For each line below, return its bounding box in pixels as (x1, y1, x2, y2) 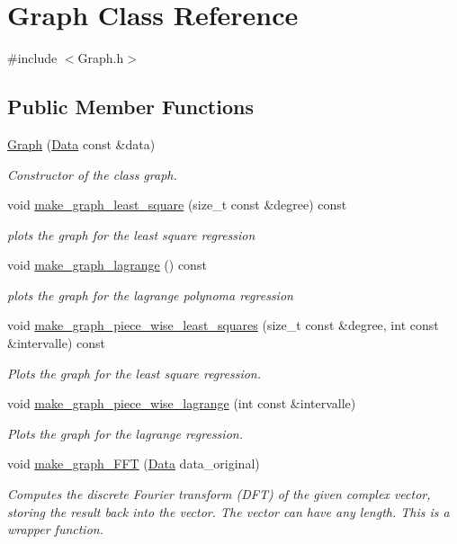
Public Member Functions (7, 93, 254, 120)
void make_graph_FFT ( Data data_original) (7, 454, 260, 473)
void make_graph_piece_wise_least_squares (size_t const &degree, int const (7, 316, 439, 334)
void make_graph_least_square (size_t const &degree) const (7, 195, 347, 214)
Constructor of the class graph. (7, 165, 177, 183)
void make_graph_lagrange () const (7, 255, 207, 274)
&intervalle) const (7, 334, 106, 352)
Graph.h (77, 49, 124, 67)
